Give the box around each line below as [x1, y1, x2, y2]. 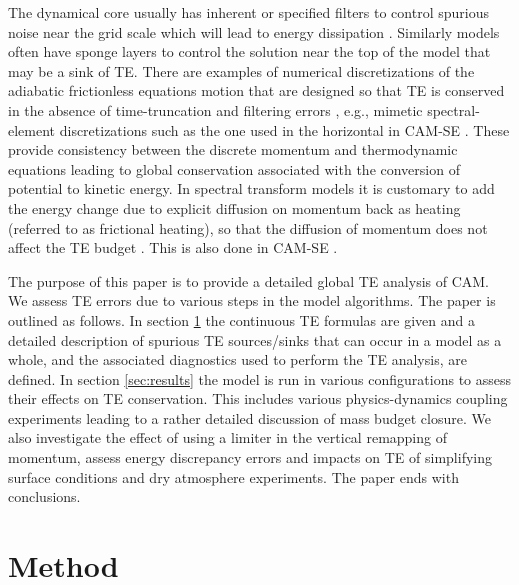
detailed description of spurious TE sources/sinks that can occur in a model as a [8, 329, 502, 350]
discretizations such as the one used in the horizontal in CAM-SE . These [59, 119, 510, 140]
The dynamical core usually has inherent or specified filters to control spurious [8, 2, 489, 22]
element [8, 119, 56, 140]
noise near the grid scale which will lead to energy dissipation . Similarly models [8, 21, 500, 42]
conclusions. [8, 486, 81, 507]
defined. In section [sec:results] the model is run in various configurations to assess [8, 368, 512, 389]
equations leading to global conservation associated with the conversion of [8, 158, 460, 179]
